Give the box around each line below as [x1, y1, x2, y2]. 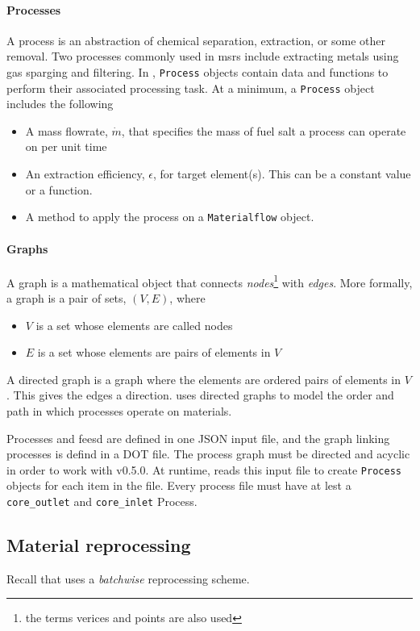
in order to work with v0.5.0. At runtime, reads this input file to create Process [6, 461, 401, 478]
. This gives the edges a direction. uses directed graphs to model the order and [6, 387, 394, 403]
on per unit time [25, 138, 107, 155]
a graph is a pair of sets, [6, 289, 127, 306]
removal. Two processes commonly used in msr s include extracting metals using [6, 48, 399, 65]
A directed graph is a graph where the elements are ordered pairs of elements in [6, 370, 401, 387]
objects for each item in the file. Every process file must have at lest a [6, 477, 351, 494]
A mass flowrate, [25, 122, 108, 139]
